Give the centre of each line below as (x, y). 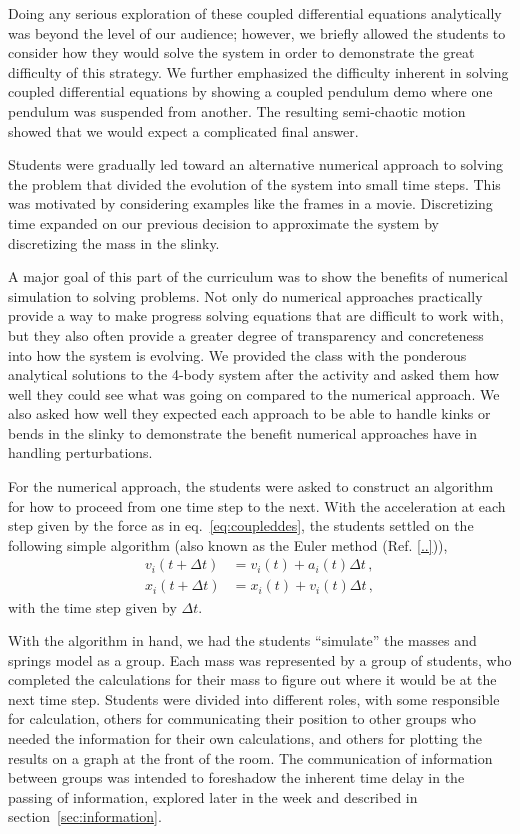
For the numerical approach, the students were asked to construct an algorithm (251, 486)
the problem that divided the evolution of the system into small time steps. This (254, 183)
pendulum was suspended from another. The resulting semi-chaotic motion (237, 110)
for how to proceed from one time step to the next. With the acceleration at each (257, 505)
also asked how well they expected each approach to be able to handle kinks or (249, 413)
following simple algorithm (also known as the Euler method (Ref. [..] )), (228, 544)
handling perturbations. (80, 452)
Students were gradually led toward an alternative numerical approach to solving (256, 164)
